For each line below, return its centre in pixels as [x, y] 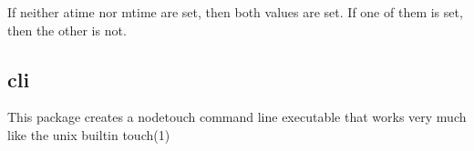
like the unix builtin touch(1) [89, 134]
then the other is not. [67, 30]
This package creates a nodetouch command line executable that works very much [237, 117]
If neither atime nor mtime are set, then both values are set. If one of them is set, [235, 12]
